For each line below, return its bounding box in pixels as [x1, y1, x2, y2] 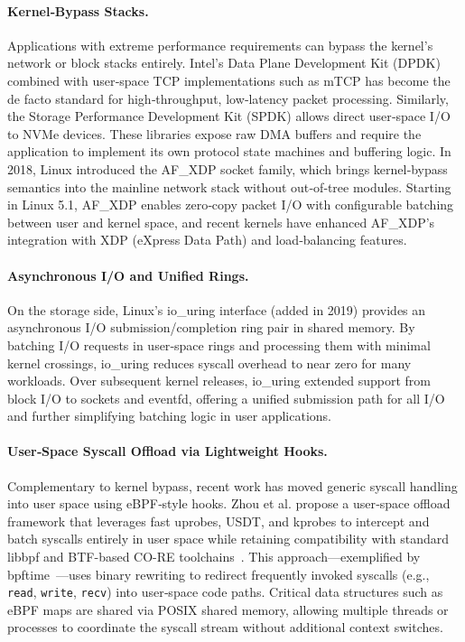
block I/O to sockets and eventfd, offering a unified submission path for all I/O [7, 388, 445, 407]
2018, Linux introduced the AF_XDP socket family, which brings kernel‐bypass [7, 159, 448, 178]
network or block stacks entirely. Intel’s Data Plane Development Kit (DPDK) [7, 53, 441, 72]
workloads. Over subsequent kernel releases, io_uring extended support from [7, 371, 431, 390]
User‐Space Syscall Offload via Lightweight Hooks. [7, 442, 328, 461]
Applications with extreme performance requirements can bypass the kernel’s [7, 35, 433, 54]
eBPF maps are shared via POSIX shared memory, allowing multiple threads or [7, 600, 449, 619]
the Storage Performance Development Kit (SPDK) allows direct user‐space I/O [7, 107, 451, 126]
